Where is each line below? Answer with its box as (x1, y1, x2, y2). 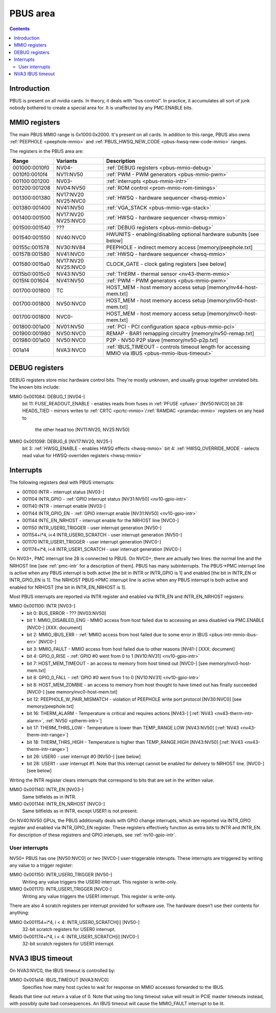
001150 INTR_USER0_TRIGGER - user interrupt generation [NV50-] (22, 525, 162, 531)
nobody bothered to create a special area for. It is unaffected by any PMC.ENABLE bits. (9, 105, 193, 111)
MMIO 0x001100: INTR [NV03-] (9, 603, 76, 609)
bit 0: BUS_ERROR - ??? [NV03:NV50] (27, 610, 106, 616)
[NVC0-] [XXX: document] (27, 624, 82, 631)
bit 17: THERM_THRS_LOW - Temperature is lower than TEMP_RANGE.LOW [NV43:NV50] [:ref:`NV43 (27, 725, 239, 731)
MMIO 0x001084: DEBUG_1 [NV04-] (9, 393, 85, 399)
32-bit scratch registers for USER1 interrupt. (22, 941, 115, 946)
